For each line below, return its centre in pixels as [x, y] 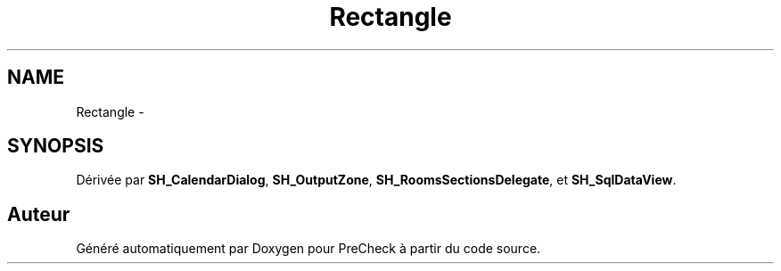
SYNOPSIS [56, 146]
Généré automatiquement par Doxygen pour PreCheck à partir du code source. [308, 249]
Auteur [39, 214]
